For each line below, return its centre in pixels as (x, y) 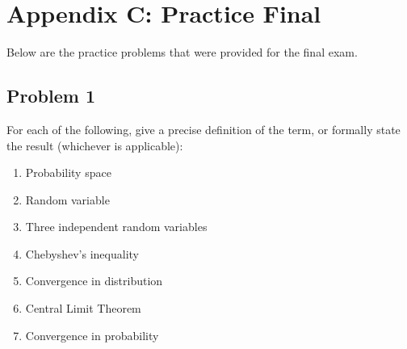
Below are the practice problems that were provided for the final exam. (182, 52)
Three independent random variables (116, 227)
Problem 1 (51, 96)
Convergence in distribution (94, 281)
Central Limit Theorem (83, 308)
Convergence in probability (92, 335)
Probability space (68, 172)
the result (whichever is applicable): (95, 145)
